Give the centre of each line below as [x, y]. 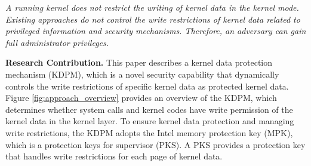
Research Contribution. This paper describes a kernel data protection [139, 62]
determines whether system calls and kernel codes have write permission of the [149, 109]
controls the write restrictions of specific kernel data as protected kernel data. [147, 86]
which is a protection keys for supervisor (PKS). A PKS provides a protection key [155, 144]
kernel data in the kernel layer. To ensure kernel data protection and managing [150, 121]
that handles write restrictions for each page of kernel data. [114, 156]
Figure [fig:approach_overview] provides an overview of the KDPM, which [141, 98]
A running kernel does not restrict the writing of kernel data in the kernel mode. [152, 7]
